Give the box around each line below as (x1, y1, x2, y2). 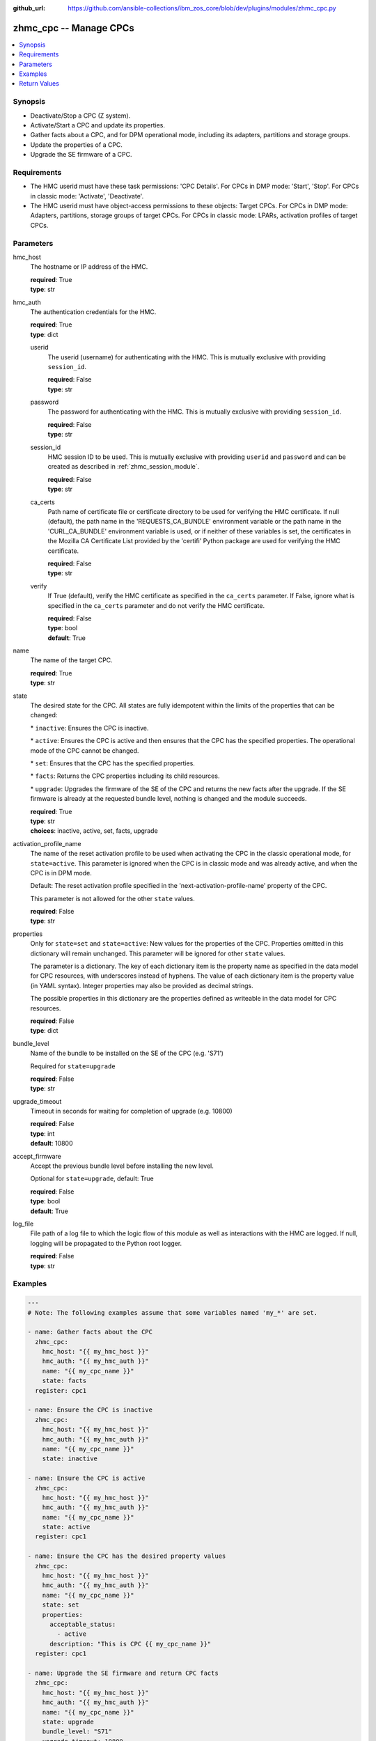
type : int (30, 1129, 55, 1138)
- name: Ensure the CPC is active (27, 1474, 146, 1483)
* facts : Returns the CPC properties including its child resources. (30, 772, 220, 780)
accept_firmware (13, 1152, 62, 1160)
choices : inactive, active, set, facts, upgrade (30, 827, 158, 835)
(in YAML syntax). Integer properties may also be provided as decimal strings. (30, 981, 253, 990)
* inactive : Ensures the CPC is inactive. (30, 724, 149, 732)
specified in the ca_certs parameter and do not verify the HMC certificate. (47, 601, 265, 609)
